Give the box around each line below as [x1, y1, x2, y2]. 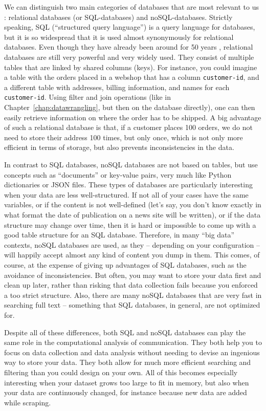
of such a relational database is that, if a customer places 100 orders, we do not [4, 122, 253, 133]
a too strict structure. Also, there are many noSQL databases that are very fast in [4, 289, 262, 300]
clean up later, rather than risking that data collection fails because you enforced [4, 279, 258, 290]
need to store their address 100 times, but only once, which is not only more [4, 132, 243, 142]
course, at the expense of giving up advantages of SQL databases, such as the [4, 259, 247, 270]
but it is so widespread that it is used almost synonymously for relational [4, 31, 234, 42]
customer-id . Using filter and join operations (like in [4, 92, 171, 102]
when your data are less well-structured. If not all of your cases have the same [4, 189, 249, 200]
